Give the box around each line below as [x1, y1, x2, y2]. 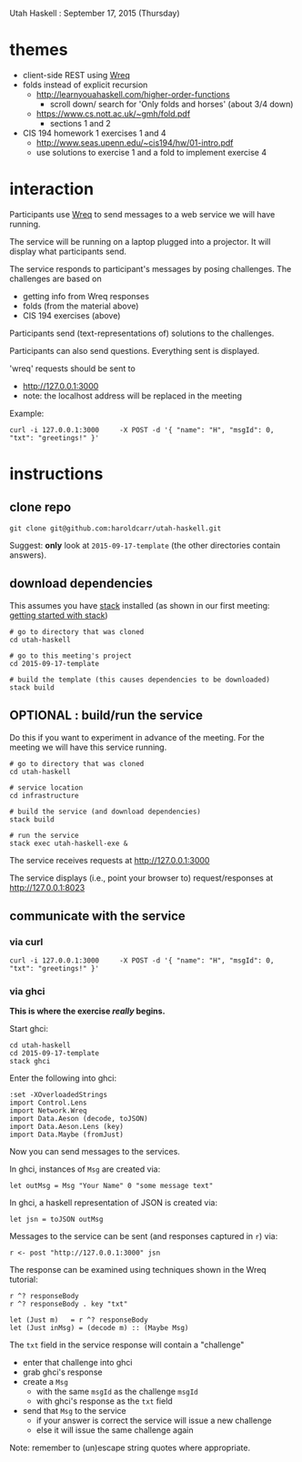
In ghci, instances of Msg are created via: [9, 1164, 161, 1175]
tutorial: [9, 1274, 38, 1286]
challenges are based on [9, 273, 102, 284]
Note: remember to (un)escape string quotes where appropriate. [9, 1442, 251, 1454]
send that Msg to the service [22, 1406, 126, 1417]
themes [9, 40, 68, 60]
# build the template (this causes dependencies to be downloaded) [9, 675, 271, 684]
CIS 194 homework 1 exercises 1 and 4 [22, 127, 166, 138]
